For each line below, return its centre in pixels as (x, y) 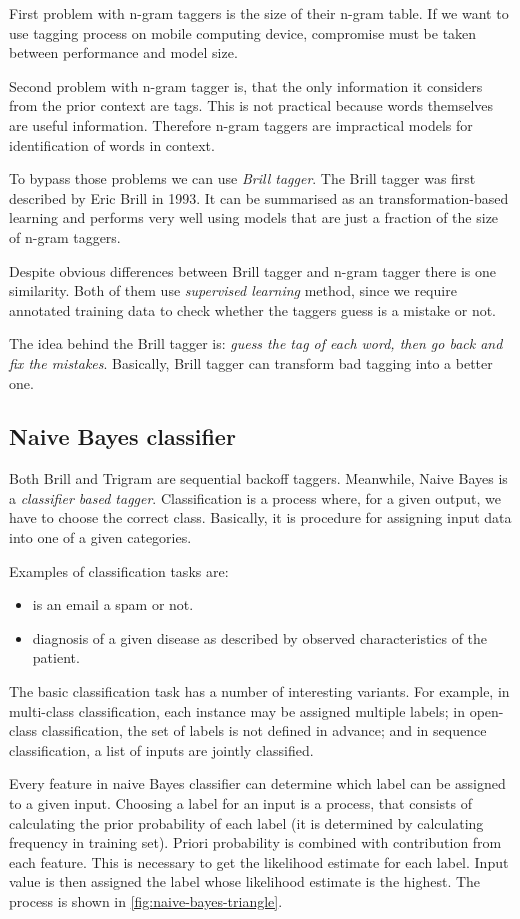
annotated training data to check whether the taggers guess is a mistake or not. (253, 309)
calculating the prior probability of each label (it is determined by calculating (246, 822)
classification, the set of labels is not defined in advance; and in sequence (264, 730)
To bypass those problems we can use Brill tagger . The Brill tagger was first (242, 178)
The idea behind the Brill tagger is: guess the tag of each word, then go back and (256, 343)
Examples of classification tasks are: (119, 570)
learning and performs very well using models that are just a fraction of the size (254, 217)
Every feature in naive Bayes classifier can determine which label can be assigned (257, 783)
